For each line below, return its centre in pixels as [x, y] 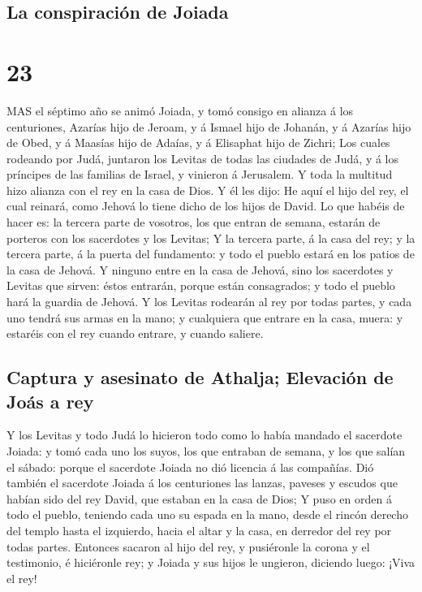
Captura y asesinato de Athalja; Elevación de [200, 377]
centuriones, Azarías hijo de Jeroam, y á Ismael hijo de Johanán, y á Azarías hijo [209, 126]
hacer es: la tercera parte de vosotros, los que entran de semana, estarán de [194, 222]
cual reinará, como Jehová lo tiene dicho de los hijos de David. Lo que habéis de [206, 206]
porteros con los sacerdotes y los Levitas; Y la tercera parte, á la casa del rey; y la [211, 238]
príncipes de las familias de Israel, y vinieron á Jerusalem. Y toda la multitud [200, 174]
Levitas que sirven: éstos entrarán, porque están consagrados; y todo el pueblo [201, 285]
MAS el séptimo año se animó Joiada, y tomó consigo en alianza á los [180, 110]
